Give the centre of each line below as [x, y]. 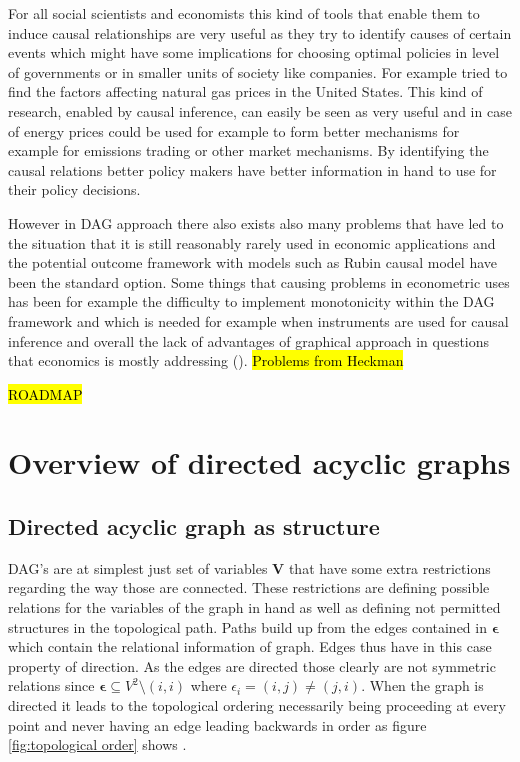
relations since [51, 685]
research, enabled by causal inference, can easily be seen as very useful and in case [260, 110]
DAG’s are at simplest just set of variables [138, 567]
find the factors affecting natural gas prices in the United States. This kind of [245, 91]
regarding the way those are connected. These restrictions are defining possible [249, 587]
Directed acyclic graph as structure [194, 526]
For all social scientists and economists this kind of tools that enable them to [244, 13]
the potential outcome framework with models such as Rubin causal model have [252, 262]
